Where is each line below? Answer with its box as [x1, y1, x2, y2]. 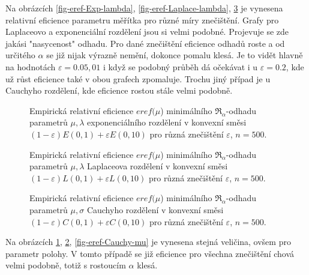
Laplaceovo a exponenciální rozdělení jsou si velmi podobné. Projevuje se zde [5, 25, 289, 38]
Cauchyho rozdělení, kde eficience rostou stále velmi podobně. [5, 84, 233, 97]
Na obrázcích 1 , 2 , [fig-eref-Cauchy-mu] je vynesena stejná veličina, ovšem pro [5, 235, 291, 248]
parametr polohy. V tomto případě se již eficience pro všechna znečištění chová [5, 247, 295, 259]
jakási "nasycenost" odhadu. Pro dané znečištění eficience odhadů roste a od [5, 37, 285, 49]
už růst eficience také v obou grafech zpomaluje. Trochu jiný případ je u [5, 72, 271, 85]
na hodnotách [5, 60, 56, 73]
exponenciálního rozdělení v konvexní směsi [87, 116, 247, 128]
